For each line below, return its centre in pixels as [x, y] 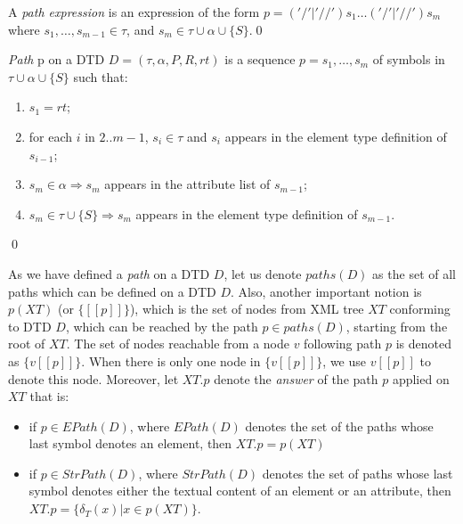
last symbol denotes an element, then [130, 443]
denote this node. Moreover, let [93, 378]
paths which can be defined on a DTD [112, 291]
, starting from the [397, 326]
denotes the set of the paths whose [339, 426]
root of [27, 344]
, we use [345, 360]
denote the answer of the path [296, 378]
